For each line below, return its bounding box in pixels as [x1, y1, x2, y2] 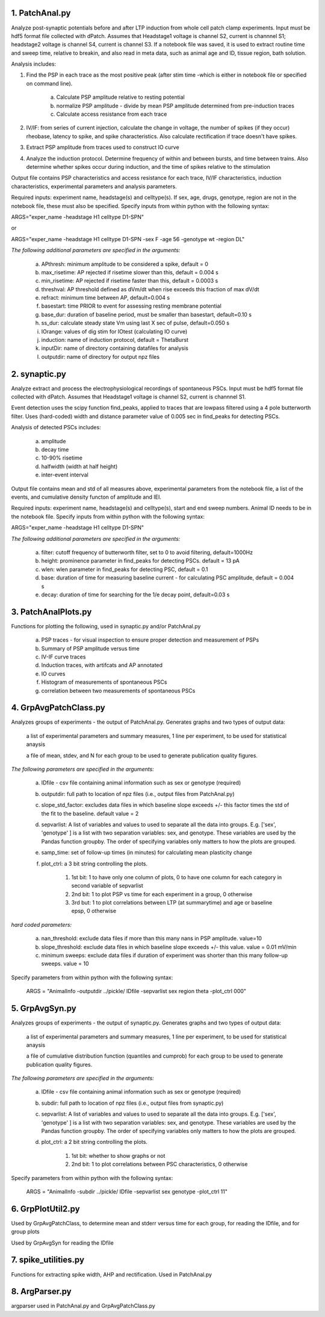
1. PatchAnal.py [11, 8, 71, 18]
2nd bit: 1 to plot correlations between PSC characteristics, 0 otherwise [71, 1161, 248, 1168]
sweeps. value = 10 [41, 960, 90, 967]
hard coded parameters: [11, 921, 72, 928]
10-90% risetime [41, 454, 82, 461]
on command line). [26, 80, 73, 87]
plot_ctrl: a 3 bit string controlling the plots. [41, 860, 148, 867]
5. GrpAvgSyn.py [11, 1003, 76, 1014]
